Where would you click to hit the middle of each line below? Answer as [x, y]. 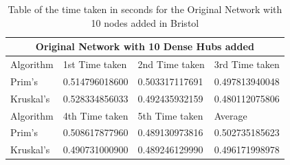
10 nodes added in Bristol [145, 22]
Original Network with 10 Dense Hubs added [145, 46]
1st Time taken [95, 64]
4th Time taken [96, 115]
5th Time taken [170, 115]
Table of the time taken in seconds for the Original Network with [145, 9]
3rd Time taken [247, 64]
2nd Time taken [171, 64]
